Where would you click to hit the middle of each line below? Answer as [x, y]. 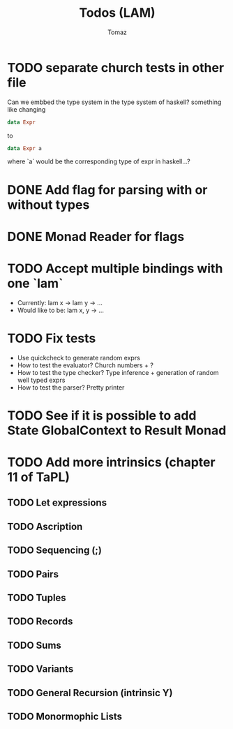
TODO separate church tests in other [116, 67]
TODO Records [40, 622]
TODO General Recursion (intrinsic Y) [90, 693]
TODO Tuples [37, 598]
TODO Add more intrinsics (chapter [111, 463]
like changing [27, 109]
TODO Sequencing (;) [55, 551]
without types [48, 205]
